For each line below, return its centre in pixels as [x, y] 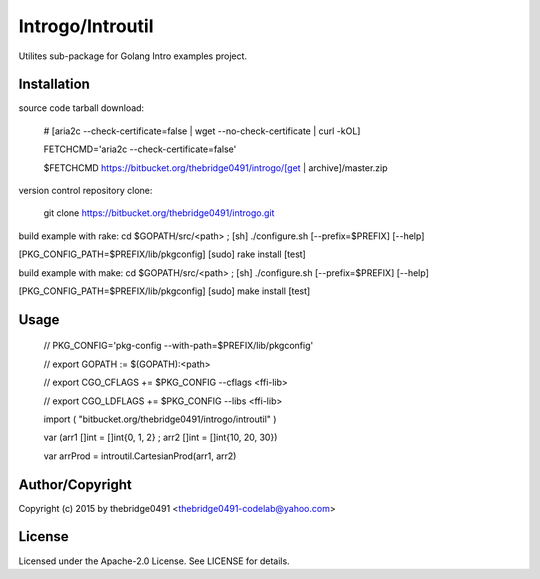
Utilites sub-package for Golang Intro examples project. [133, 56]
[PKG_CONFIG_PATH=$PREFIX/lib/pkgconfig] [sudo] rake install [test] [162, 254]
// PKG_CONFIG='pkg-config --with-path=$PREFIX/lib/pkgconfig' [178, 346]
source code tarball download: [81, 108]
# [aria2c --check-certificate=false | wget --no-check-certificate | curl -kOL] [202, 131]
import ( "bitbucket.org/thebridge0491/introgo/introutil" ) [160, 419]
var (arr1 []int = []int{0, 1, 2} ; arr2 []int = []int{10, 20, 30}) [160, 437]
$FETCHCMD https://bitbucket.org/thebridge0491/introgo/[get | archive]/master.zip [216, 167]
